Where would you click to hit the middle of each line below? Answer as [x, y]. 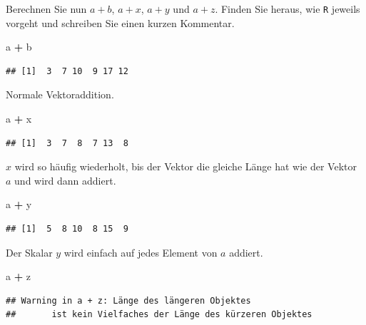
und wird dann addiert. [65, 180]
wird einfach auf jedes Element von [141, 252]
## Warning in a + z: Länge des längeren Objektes [128, 300]
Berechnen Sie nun [46, 9]
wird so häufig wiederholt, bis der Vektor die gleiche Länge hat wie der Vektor [185, 166]
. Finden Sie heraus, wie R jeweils [288, 9]
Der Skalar [29, 252]
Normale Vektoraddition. [60, 94]
